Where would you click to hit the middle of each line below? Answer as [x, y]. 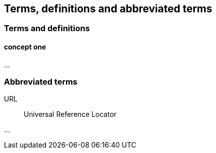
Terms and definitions [47, 28]
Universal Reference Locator [70, 114]
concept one [25, 47]
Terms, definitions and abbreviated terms [108, 9]
